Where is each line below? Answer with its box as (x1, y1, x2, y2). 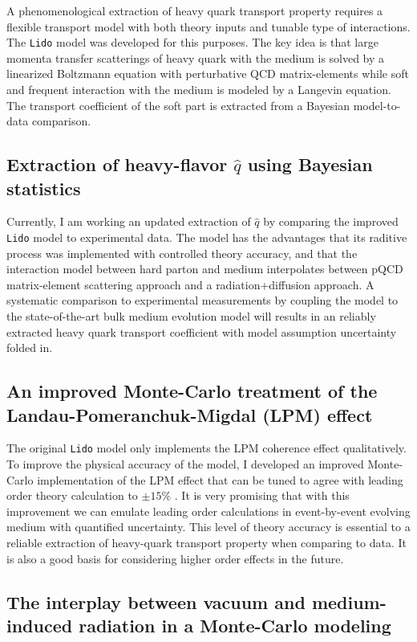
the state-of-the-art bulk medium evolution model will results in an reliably (6, 308, 376, 325)
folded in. (6, 339, 53, 356)
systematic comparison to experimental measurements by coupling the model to (6, 292, 399, 309)
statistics (6, 175, 81, 200)
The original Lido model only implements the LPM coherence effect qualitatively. (6, 440, 407, 456)
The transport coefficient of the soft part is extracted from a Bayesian (6, 96, 350, 113)
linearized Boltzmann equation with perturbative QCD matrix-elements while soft (6, 65, 409, 82)
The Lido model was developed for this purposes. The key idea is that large (6, 34, 379, 51)
